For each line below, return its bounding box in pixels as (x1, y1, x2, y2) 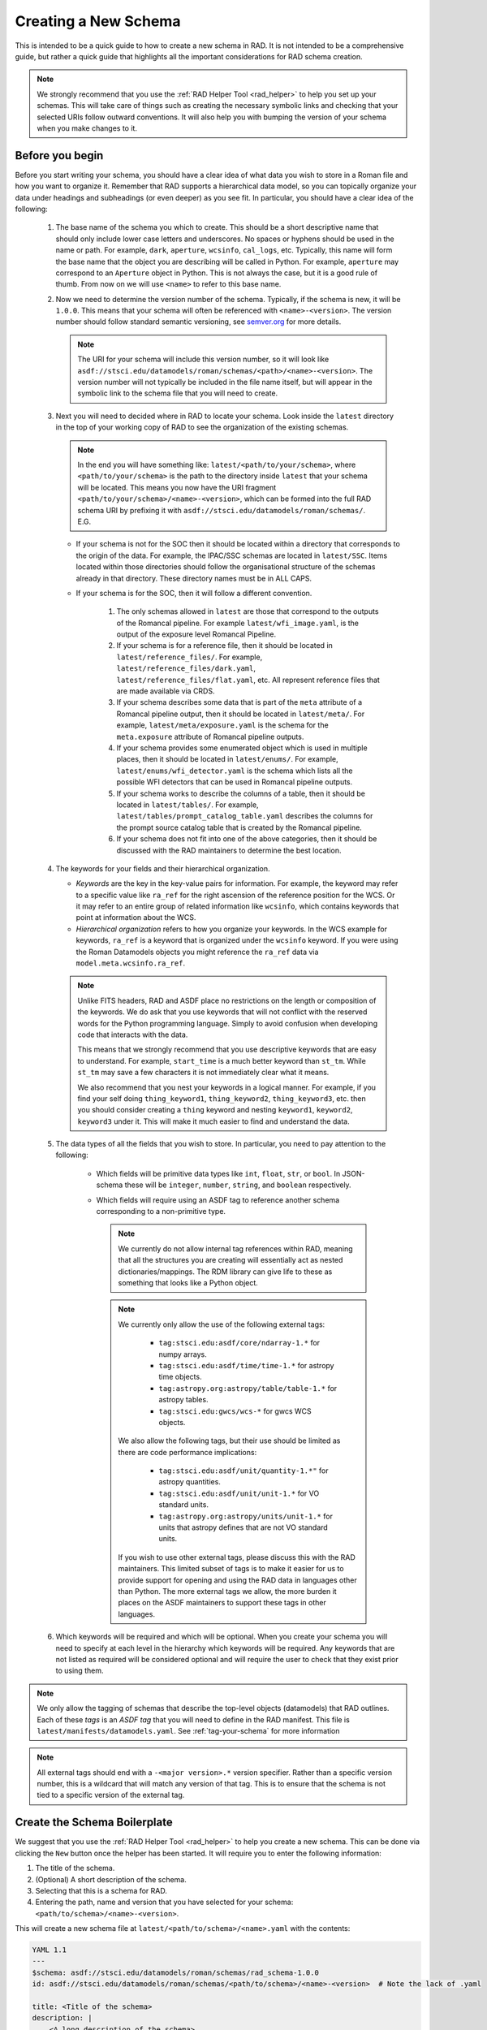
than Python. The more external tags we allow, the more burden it (118, 1586, 337, 1596)
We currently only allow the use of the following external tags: (118, 1319, 325, 1329)
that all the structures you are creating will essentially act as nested (118, 1255, 343, 1265)
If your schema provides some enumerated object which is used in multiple (116, 743, 368, 753)
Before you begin (15, 149, 104, 162)
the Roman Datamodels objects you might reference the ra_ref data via (75, 947, 319, 957)
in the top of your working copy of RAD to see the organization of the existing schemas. (55, 422, 349, 432)
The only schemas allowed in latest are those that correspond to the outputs (116, 607, 379, 616)
